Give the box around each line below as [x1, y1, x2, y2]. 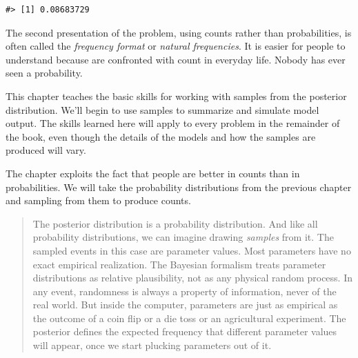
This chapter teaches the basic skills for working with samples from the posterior [6, 88, 347, 103]
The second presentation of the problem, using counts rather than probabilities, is [6, 25, 352, 39]
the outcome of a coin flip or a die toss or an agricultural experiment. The [32, 310, 346, 325]
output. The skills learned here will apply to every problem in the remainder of [6, 116, 340, 130]
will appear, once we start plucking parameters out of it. [32, 338, 272, 352]
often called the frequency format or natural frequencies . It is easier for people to [6, 39, 346, 53]
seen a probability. [6, 66, 83, 80]
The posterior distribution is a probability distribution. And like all [32, 216, 318, 230]
